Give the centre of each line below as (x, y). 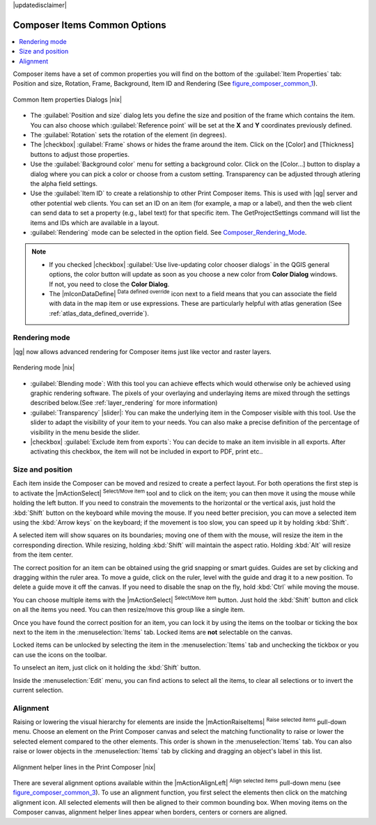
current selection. (38, 690)
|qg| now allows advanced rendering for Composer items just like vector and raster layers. (142, 351)
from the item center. (43, 555)
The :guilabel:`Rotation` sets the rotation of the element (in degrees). (128, 135)
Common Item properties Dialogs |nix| (67, 99)
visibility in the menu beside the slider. (85, 432)
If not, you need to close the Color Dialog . (109, 284)
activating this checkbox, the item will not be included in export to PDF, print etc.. (147, 452)
